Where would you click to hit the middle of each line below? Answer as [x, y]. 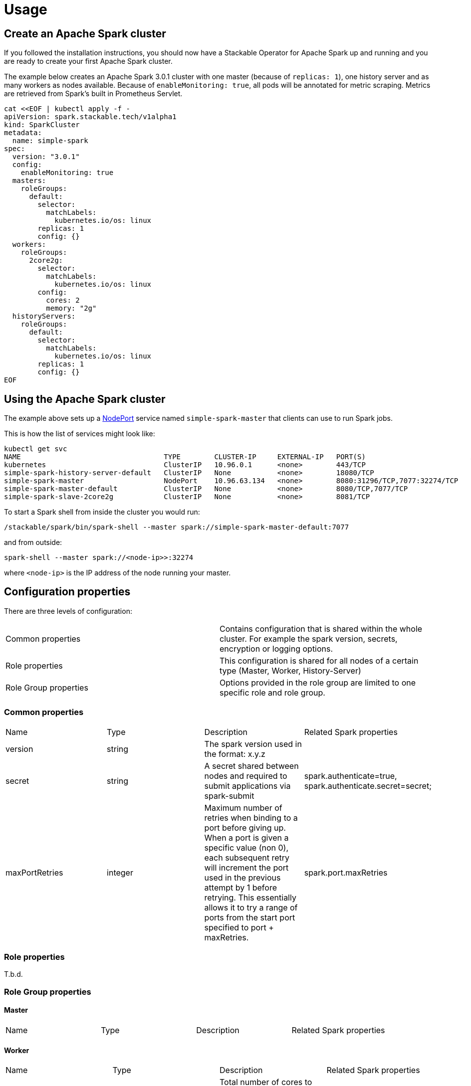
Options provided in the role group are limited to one [318, 682]
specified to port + [239, 927]
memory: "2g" [71, 308]
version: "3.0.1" [46, 157]
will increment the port [246, 867]
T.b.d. [13, 974]
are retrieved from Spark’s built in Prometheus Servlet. [93, 94]
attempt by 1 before [240, 887]
